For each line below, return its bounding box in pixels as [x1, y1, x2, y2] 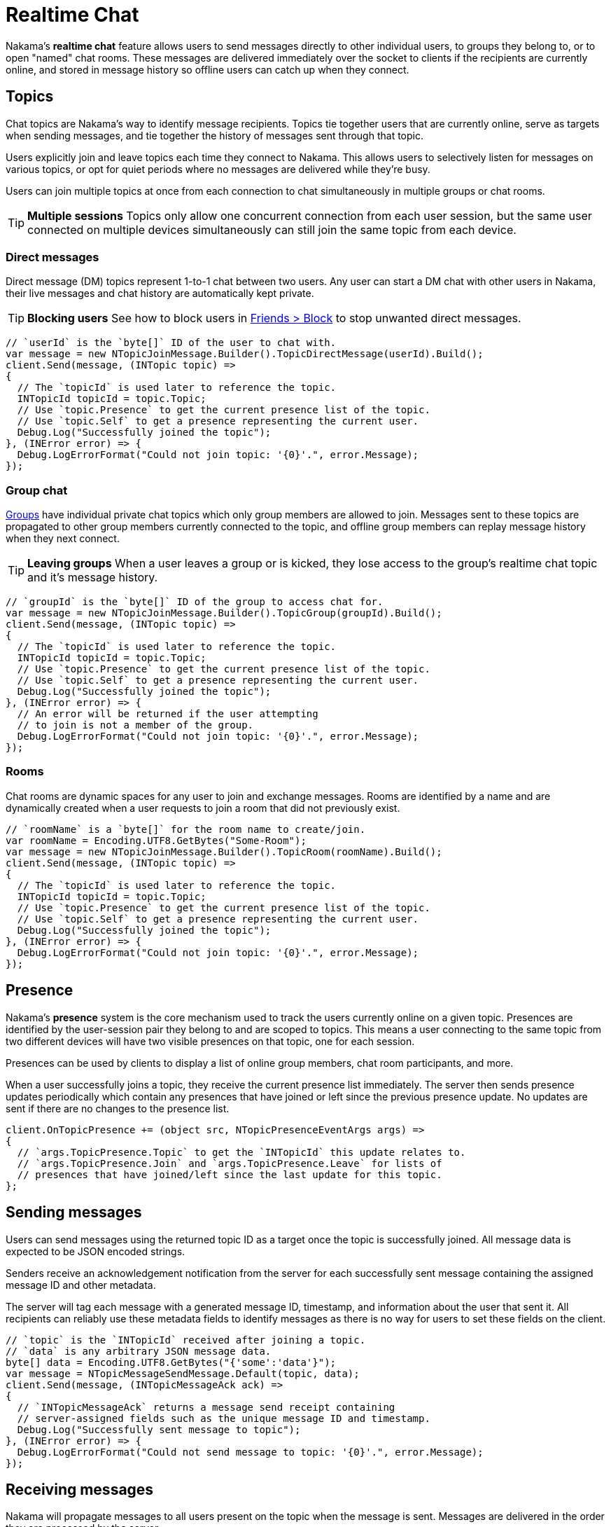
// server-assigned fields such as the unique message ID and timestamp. [17, 1412, 430, 1424]
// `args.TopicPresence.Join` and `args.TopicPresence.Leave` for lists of [17, 1157, 442, 1169]
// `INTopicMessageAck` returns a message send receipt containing [17, 1401, 395, 1413]
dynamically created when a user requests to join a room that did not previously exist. [6, 801, 400, 814]
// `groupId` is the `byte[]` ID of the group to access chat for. [6, 596, 384, 608]
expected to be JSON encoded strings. [6, 1245, 185, 1257]
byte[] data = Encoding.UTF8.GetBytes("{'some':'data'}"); [6, 1356, 337, 1368]
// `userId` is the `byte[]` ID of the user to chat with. [6, 337, 337, 349]
